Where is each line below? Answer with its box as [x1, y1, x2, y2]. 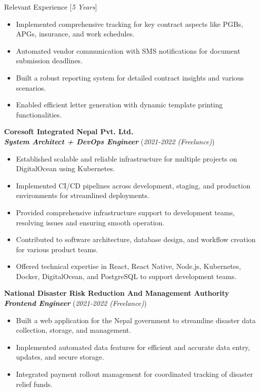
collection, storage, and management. [16, 325, 131, 335]
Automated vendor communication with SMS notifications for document [16, 45, 241, 56]
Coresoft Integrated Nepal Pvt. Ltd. [4, 126, 133, 137]
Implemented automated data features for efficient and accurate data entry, [16, 341, 250, 352]
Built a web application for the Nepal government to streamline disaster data [16, 315, 256, 325]
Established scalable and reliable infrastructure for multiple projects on [16, 153, 237, 164]
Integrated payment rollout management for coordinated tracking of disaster [16, 369, 253, 379]
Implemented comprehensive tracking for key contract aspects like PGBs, [16, 18, 243, 29]
